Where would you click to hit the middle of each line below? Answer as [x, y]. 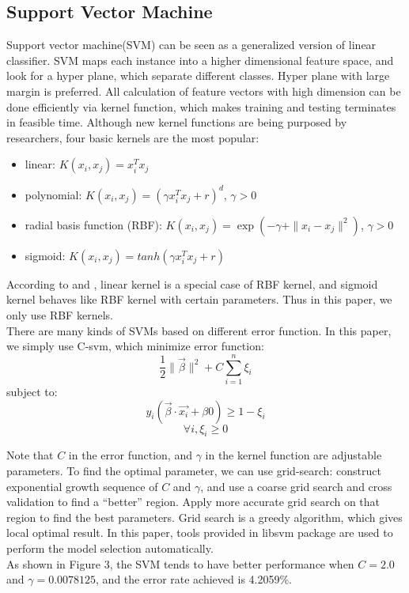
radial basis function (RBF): [93, 224]
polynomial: [53, 194]
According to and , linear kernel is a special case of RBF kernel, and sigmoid [192, 283]
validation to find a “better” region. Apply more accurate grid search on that [193, 502]
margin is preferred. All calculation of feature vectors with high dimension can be [204, 91]
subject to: [32, 391]
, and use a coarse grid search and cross [296, 486]
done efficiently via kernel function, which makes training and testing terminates [201, 106]
